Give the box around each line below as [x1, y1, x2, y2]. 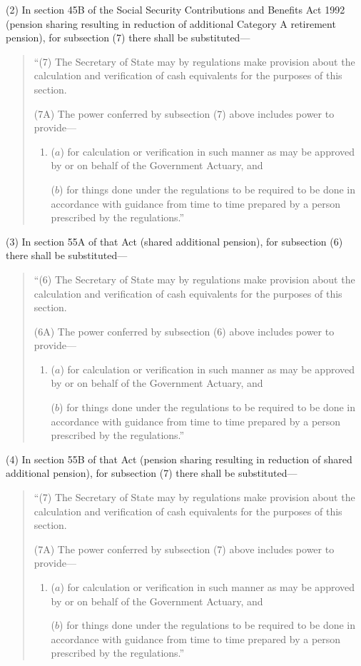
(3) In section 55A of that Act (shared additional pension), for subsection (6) [6, 233, 343, 248]
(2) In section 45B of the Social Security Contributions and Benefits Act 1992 [6, 2, 345, 16]
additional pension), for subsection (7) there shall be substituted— [6, 465, 298, 480]
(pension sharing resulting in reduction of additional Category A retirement [6, 16, 336, 31]
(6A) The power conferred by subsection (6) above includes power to [34, 323, 335, 338]
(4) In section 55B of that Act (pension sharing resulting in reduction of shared [6, 451, 352, 466]
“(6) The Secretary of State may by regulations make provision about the [34, 271, 355, 286]
